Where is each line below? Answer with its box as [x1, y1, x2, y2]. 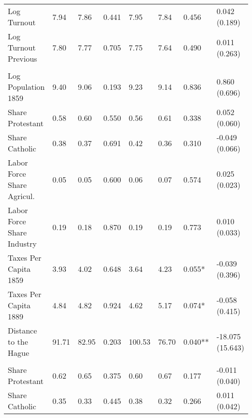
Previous [8, 53, 37, 64]
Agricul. [8, 190, 35, 201]
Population [8, 81, 45, 92]
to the [8, 336, 28, 347]
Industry [8, 238, 37, 249]
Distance [8, 325, 37, 336]
